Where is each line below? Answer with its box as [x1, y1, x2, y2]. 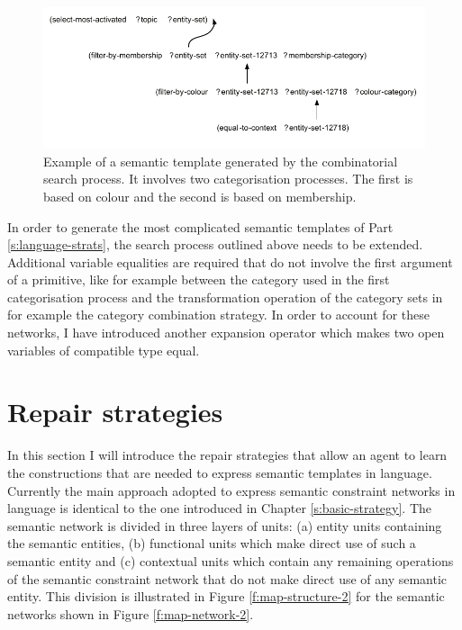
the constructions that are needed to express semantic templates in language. [7, 463, 432, 481]
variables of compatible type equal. [7, 340, 200, 359]
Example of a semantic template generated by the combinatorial [43, 151, 398, 170]
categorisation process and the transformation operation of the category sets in [7, 287, 443, 306]
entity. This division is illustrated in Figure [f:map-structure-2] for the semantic [7, 587, 445, 606]
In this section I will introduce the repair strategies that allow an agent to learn [7, 445, 448, 464]
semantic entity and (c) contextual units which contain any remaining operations [7, 551, 454, 570]
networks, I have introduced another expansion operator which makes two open [7, 323, 445, 342]
